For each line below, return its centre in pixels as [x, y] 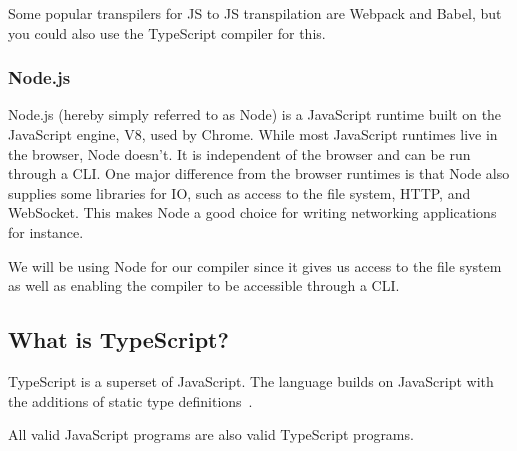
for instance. [46, 231]
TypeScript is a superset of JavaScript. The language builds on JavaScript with [251, 380]
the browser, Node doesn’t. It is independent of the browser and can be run [239, 153]
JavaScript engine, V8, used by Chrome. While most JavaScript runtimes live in [253, 134]
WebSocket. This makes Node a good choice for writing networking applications [252, 212]
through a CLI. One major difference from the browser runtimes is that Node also [259, 173]
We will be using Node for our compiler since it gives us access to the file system [255, 265]
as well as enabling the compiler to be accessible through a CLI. [204, 285]
